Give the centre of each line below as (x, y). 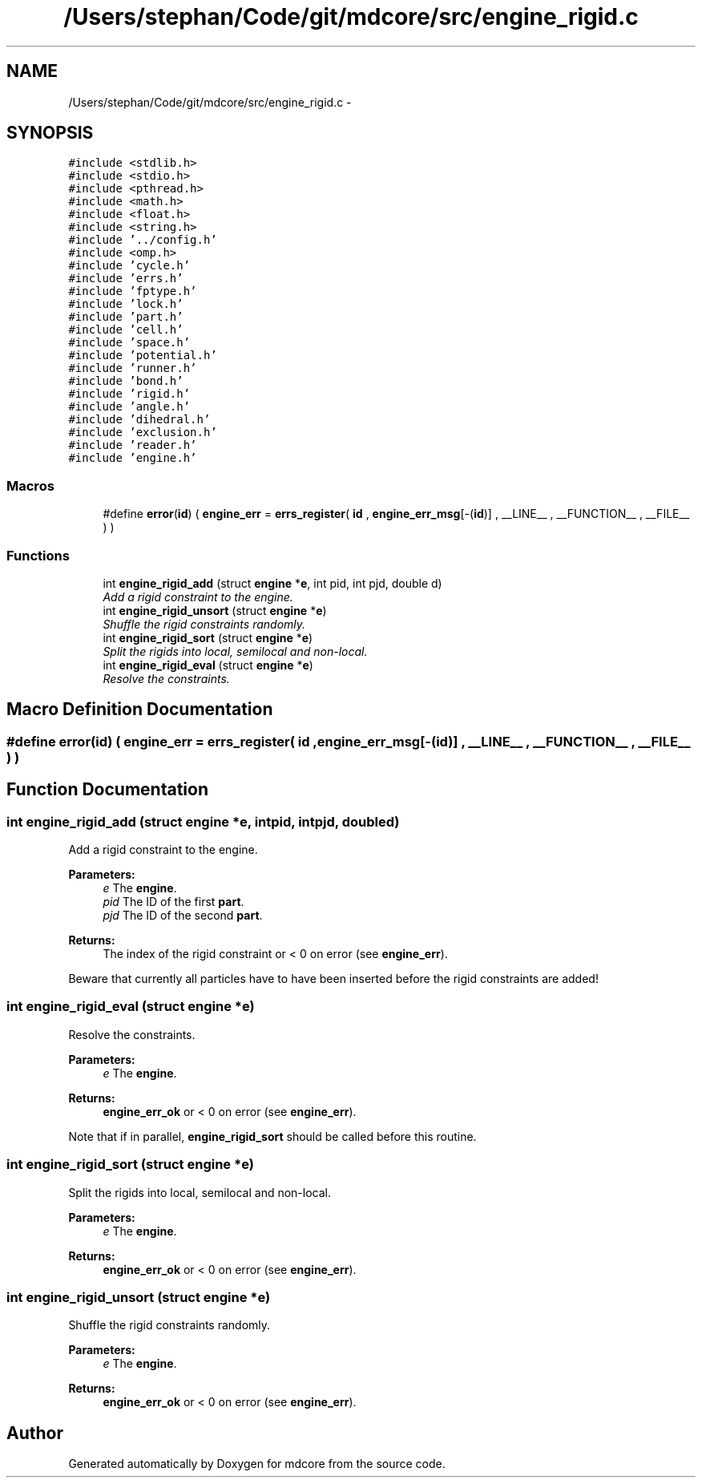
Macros (30, 485)
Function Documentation (107, 790)
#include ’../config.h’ (143, 240)
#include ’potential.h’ (143, 356)
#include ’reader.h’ (133, 445)
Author (35, 1433)
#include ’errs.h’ (126, 279)
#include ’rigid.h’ (129, 394)
